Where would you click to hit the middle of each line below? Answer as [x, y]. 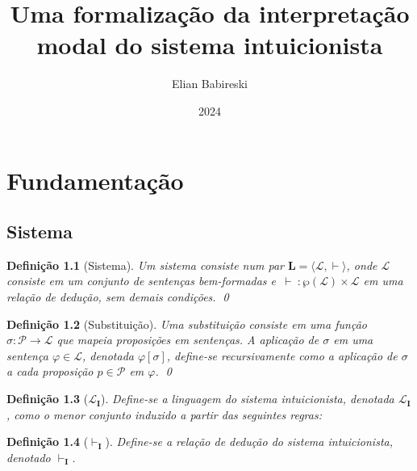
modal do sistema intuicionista [210, 45]
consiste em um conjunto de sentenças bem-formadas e [142, 281]
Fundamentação [95, 180]
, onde [362, 265]
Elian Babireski [210, 84]
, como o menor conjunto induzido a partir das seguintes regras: [164, 414]
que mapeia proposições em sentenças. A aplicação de [188, 340]
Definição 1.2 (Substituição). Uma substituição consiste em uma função [187, 324]
